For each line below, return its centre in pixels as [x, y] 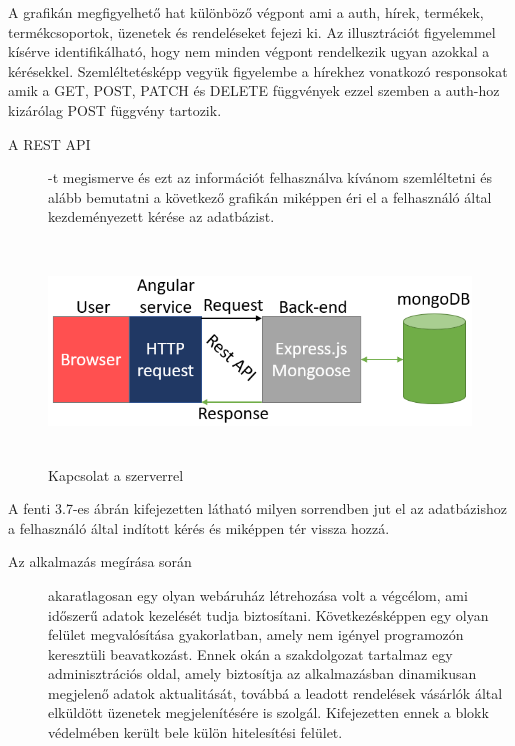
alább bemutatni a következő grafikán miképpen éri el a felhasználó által [270, 196]
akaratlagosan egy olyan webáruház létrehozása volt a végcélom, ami [258, 594]
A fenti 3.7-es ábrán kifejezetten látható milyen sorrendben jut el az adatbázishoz [257, 508]
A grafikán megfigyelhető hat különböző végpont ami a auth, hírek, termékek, [246, 12]
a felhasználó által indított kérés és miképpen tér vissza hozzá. [199, 527]
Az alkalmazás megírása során [100, 561]
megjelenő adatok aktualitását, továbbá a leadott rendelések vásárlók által [275, 692]
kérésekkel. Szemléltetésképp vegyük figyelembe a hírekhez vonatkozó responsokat [258, 70]
